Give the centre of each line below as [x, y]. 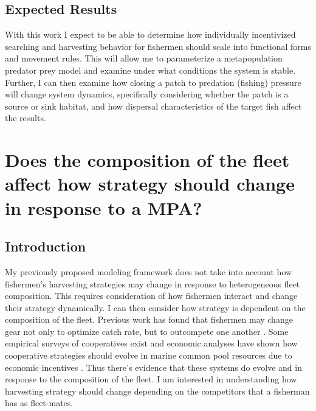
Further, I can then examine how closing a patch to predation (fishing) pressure [153, 82]
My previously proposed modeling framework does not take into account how [149, 271]
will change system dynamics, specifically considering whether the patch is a [147, 94]
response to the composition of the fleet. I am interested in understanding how [151, 379]
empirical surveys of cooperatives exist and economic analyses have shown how [151, 343]
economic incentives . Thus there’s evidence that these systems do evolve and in [153, 367]
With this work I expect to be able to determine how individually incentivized [150, 34]
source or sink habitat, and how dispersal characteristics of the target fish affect [153, 106]
